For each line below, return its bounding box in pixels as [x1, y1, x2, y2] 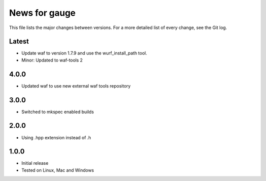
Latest [9, 37, 29, 46]
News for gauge [9, 7, 76, 18]
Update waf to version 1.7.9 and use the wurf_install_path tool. [21, 50, 147, 56]
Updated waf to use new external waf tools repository [21, 83, 131, 89]
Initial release [21, 160, 49, 166]
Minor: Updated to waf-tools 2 [21, 57, 83, 63]
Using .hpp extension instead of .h [21, 134, 91, 140]
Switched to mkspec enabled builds [21, 109, 94, 115]
